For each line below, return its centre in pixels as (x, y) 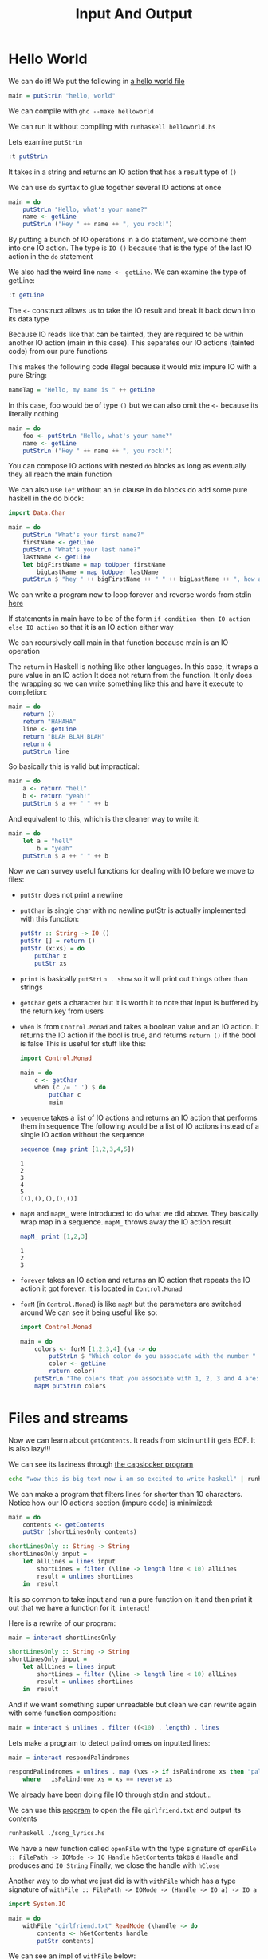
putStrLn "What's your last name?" (82, 549)
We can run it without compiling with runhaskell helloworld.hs (112, 126)
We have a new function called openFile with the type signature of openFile (132, 1848)
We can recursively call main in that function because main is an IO (118, 643)
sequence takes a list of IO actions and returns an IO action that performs (138, 1118)
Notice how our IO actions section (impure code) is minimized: (110, 1503)
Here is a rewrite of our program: (62, 1623)
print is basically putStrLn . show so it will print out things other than (134, 978)
